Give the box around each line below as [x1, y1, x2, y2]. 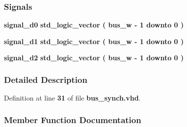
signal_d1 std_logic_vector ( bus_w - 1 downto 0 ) [4, 36, 184, 46]
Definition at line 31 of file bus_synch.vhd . [4, 93, 141, 103]
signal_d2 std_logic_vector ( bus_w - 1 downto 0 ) [4, 52, 184, 63]
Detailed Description [4, 73, 87, 85]
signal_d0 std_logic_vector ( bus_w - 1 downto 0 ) [4, 20, 184, 30]
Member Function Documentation [4, 113, 141, 126]
